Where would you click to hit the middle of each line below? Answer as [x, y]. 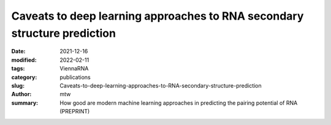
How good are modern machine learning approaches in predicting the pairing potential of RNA [179, 103]
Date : [18, 51]
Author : [21, 94]
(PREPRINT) [75, 112]
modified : [24, 60]
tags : [18, 69]
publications [75, 77]
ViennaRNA [74, 69]
